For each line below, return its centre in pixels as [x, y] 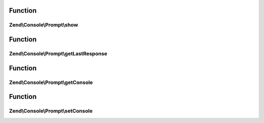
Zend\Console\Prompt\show [44, 25]
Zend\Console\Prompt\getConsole [51, 82]
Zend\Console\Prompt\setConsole [51, 111]
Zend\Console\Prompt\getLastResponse [58, 53]
